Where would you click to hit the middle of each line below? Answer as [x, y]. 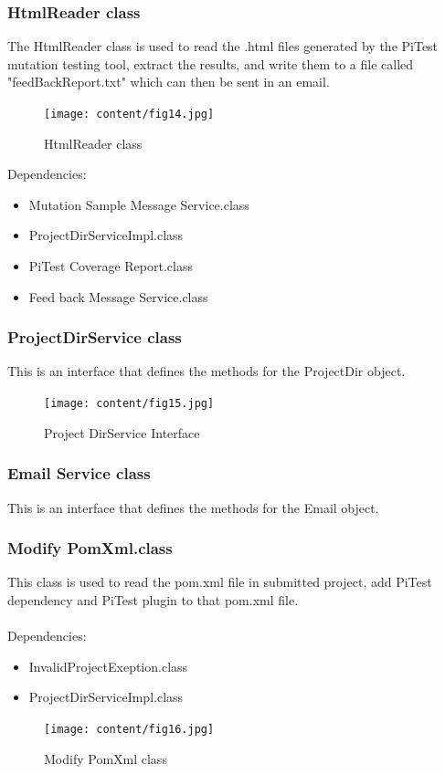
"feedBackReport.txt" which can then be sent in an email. [169, 82]
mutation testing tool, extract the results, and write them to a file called [211, 63]
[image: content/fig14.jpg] [129, 114]
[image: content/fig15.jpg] [129, 404]
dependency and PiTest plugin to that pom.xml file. [153, 599]
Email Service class [79, 473]
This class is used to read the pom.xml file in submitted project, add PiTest [220, 582]
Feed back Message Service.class [118, 296]
